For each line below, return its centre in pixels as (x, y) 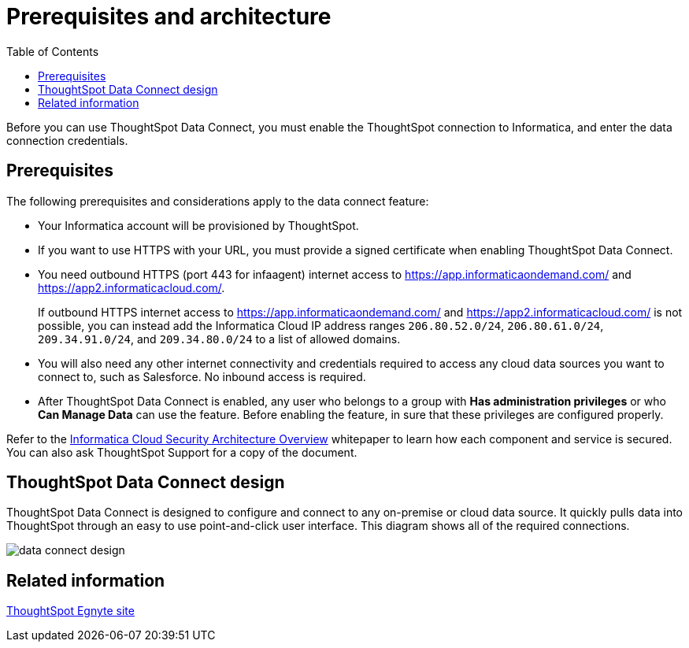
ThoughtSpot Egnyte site (70, 611)
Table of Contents (53, 51)
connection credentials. (67, 140)
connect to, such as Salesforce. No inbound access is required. (202, 376)
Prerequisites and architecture (169, 17)
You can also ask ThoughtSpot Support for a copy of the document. (182, 452)
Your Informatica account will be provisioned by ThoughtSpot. (198, 225)
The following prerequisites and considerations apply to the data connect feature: (218, 201)
